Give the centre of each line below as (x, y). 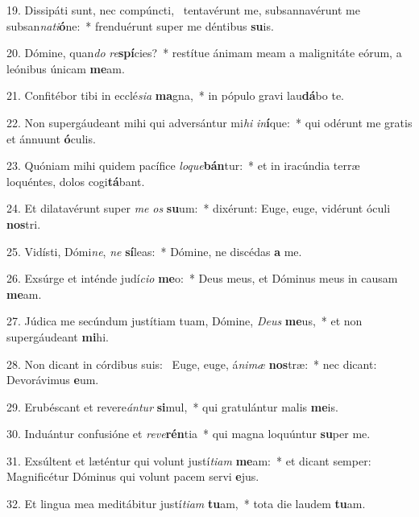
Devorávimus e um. (53, 380)
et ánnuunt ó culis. (51, 138)
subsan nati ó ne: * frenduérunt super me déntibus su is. (140, 25)
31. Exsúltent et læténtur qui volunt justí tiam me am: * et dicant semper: (189, 460)
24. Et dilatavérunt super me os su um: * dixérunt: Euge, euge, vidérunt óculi (199, 208)
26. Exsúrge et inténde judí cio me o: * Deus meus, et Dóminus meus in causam (202, 278)
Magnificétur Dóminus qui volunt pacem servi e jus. (133, 476)
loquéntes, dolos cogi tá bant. (76, 181)
